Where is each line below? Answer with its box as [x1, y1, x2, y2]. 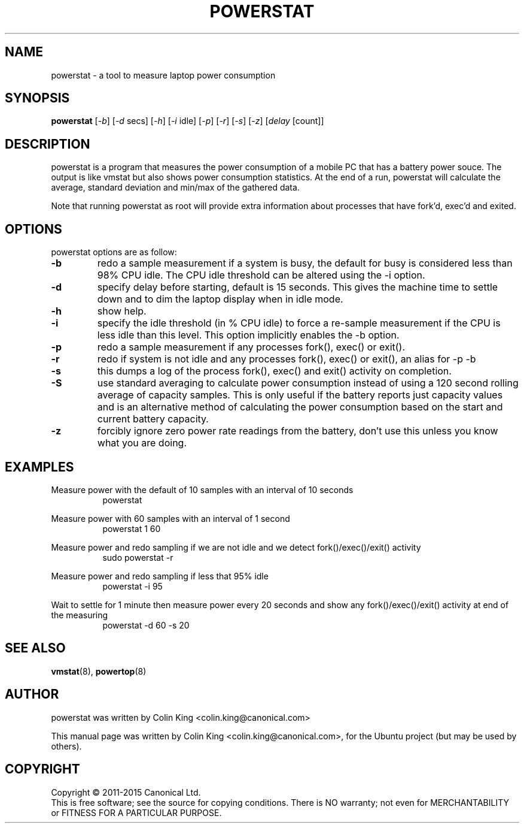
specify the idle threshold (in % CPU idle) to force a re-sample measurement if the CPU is [97, 317, 501, 330]
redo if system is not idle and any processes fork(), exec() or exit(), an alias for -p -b [97, 353, 476, 365]
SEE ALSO [5, 640, 66, 656]
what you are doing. [97, 437, 187, 449]
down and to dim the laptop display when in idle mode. [97, 293, 343, 306]
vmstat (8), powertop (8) [51, 666, 147, 676]
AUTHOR [5, 687, 59, 702]
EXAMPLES [5, 459, 74, 475]
